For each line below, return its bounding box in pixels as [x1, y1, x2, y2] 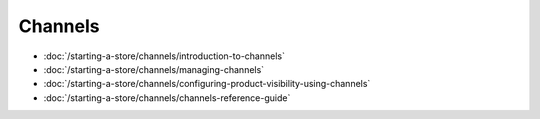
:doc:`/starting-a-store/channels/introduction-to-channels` [43, 50, 285, 62]
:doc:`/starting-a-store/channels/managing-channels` [43, 63, 265, 75]
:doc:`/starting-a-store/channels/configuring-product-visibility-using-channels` [43, 78, 371, 90]
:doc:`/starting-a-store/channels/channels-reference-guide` [43, 91, 291, 104]
